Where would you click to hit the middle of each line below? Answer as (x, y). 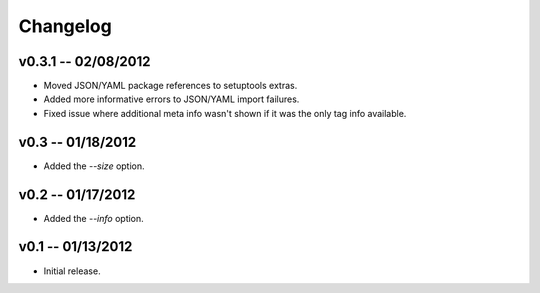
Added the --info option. (93, 218)
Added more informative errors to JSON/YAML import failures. (171, 99)
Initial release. (72, 271)
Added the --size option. (94, 166)
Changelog (65, 26)
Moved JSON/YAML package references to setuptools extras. (170, 86)
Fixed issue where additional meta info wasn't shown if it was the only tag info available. (225, 113)
